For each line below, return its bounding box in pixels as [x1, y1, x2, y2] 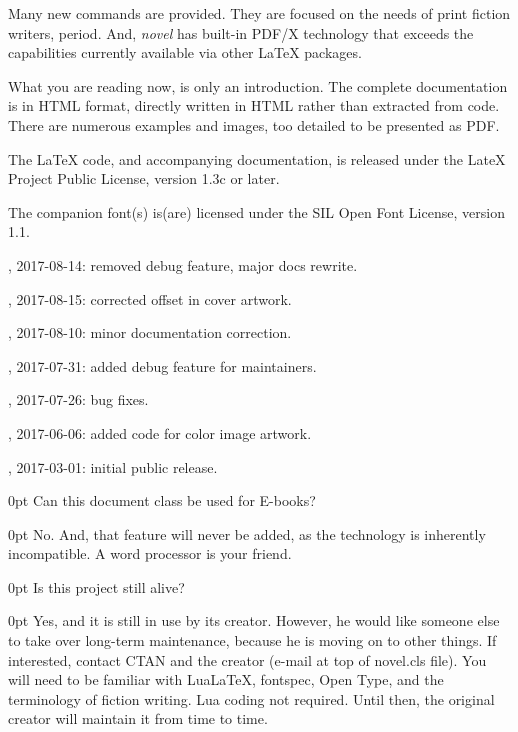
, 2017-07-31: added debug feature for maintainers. [8, 355, 317, 376]
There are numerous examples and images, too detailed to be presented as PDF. [8, 114, 500, 135]
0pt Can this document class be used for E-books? [8, 490, 316, 511]
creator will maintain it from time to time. [8, 708, 268, 729]
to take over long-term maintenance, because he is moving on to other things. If [8, 630, 497, 651]
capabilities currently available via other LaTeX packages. [8, 42, 362, 63]
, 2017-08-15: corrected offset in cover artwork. [8, 288, 292, 309]
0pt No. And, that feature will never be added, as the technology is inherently [8, 523, 486, 544]
